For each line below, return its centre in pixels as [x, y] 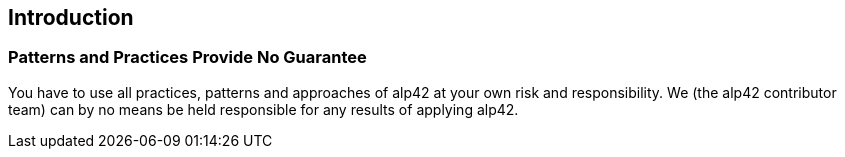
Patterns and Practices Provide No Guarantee [187, 57]
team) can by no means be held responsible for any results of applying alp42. [263, 109]
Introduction [71, 17]
